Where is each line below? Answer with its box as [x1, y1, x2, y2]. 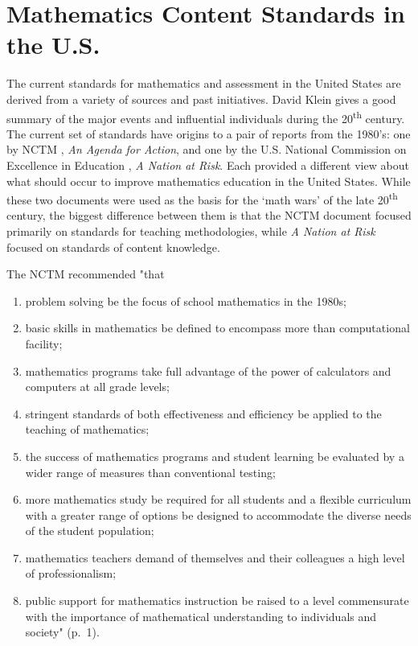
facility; [25, 335, 63, 352]
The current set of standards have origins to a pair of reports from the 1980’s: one [6, 125, 411, 142]
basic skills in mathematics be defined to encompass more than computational [25, 319, 410, 336]
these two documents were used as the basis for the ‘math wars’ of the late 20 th [6, 189, 398, 208]
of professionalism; [25, 565, 117, 582]
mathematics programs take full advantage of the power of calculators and [25, 362, 391, 379]
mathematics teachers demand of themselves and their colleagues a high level [25, 549, 405, 566]
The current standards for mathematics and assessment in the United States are [6, 75, 401, 92]
